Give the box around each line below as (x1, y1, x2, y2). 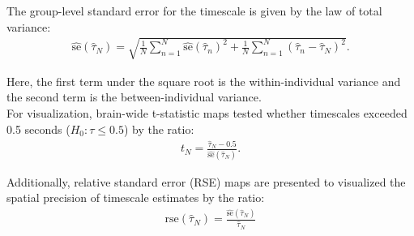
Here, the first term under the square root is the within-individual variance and (6, 72, 401, 89)
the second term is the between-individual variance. (6, 88, 262, 105)
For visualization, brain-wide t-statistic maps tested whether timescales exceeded (6, 104, 408, 121)
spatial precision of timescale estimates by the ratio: (6, 189, 265, 206)
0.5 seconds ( (6, 120, 70, 137)
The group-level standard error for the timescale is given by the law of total (6, 2, 382, 19)
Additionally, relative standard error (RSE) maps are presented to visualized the (6, 173, 406, 190)
